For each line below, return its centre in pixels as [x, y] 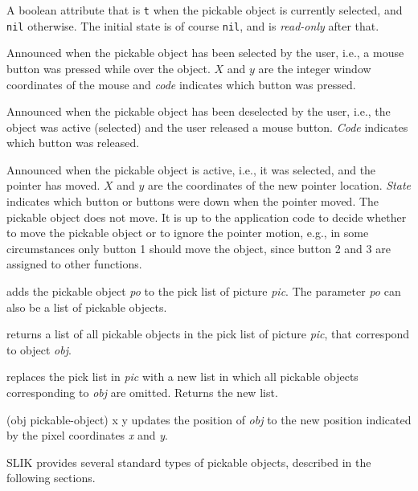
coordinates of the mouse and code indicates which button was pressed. [181, 84]
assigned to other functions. [74, 264]
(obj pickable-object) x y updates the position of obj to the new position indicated [209, 419]
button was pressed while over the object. [109, 68]
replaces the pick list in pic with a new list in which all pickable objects [182, 376]
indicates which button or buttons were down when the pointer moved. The [193, 201]
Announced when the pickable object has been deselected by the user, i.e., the [199, 111]
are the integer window [315, 68]
